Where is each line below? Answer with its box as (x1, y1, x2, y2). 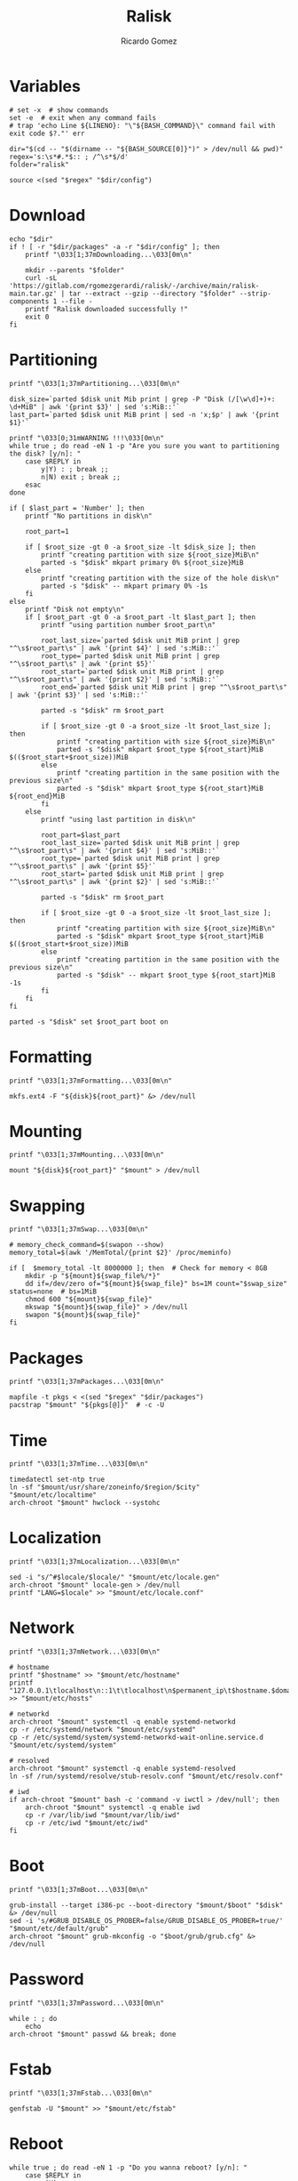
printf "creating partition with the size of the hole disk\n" (41, 574, 279, 583)
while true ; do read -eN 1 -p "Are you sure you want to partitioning (9, 441, 279, 450)
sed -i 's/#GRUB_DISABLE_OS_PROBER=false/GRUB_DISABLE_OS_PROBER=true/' (9, 1917, 284, 1926)
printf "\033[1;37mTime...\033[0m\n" (9, 1460, 149, 1469)
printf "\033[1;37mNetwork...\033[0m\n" (9, 1647, 161, 1656)
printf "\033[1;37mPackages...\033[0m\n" (9, 1377, 165, 1387)
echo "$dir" (9, 234, 53, 244)
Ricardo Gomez (121, 36, 177, 46)
